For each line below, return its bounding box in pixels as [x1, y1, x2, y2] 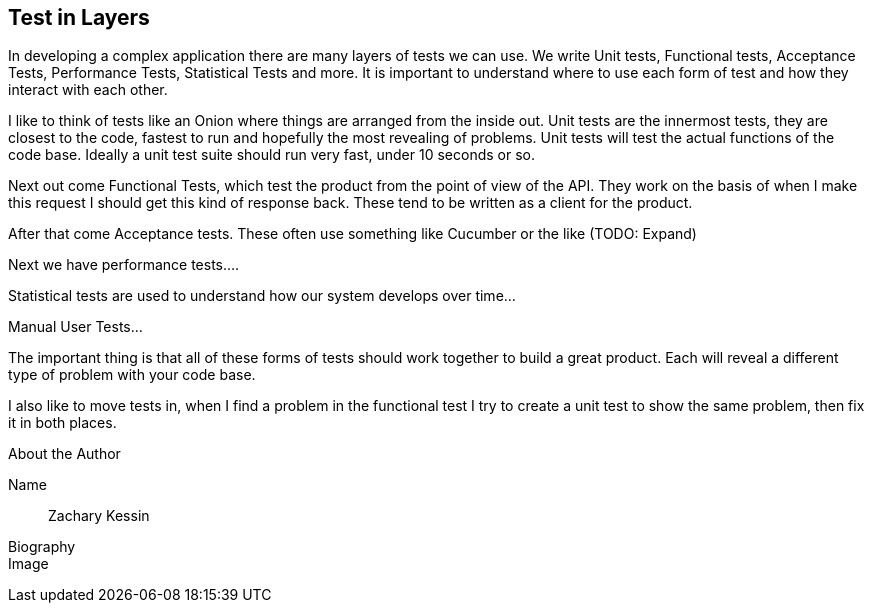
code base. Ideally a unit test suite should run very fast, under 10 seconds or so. [8, 146, 535, 164]
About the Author [8, 445, 121, 463]
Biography [8, 538, 76, 556]
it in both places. [8, 414, 117, 432]
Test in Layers [8, 5, 150, 30]
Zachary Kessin [48, 507, 150, 525]
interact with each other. [8, 81, 168, 99]
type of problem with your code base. [8, 366, 256, 384]
